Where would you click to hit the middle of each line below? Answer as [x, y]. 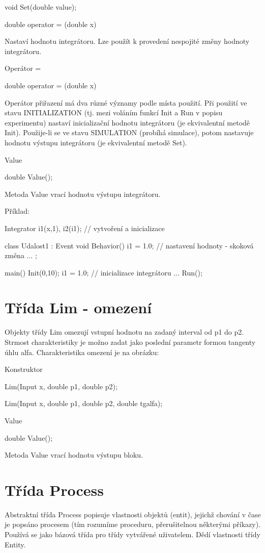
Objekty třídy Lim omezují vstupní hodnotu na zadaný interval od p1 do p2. [124, 332]
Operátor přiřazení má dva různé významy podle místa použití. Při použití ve [126, 102]
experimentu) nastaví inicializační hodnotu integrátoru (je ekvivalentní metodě [127, 122]
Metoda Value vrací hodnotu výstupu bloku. [74, 455]
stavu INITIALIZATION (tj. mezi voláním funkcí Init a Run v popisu [114, 112]
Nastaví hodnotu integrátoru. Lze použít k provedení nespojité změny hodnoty [127, 41]
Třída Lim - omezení [78, 307]
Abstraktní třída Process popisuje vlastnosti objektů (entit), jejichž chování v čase [133, 514]
